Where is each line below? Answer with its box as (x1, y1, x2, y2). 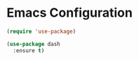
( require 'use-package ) (6, 28, 77, 35)
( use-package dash (6, 40, 60, 47)
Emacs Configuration (6, 5, 133, 21)
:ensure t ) (13, 47, 45, 54)
